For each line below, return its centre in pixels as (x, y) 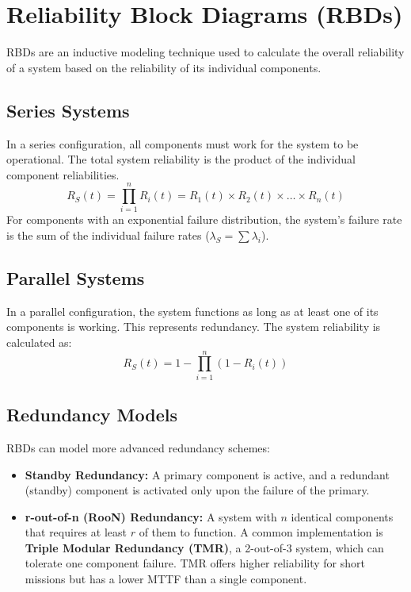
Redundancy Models (92, 415)
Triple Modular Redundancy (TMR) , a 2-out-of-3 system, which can (204, 547)
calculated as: (39, 342)
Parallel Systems (76, 278)
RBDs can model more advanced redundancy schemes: (138, 447)
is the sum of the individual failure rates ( (108, 235)
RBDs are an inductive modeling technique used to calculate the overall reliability (205, 52)
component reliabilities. (63, 174)
